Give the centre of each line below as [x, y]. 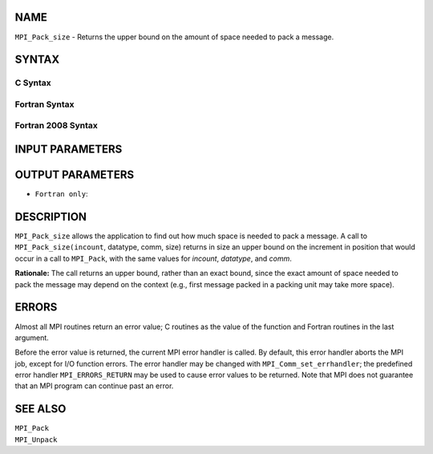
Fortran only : [61, 194]
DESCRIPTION [51, 217]
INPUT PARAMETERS [69, 150]
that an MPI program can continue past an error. [94, 386]
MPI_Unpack [36, 440]
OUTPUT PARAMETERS [75, 175]
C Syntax [33, 83]
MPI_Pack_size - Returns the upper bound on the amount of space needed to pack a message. [174, 37]
